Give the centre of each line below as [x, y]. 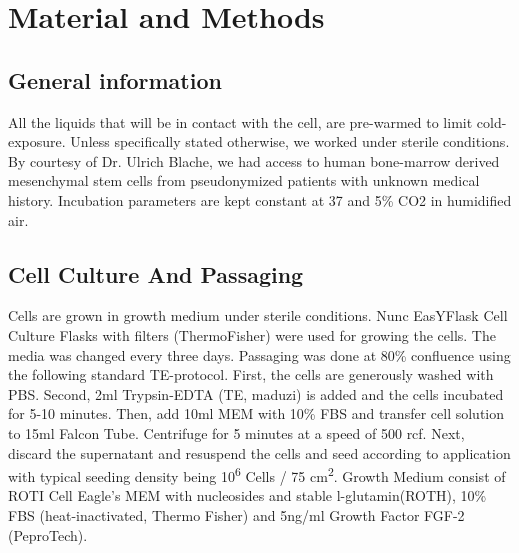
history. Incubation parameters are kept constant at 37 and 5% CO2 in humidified [260, 199]
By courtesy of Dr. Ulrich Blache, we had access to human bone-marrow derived [254, 160]
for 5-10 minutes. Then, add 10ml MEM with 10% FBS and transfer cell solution [256, 413]
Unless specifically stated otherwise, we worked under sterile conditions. [290, 141]
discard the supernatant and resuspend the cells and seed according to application [259, 452]
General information [115, 79]
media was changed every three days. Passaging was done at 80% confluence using [259, 354]
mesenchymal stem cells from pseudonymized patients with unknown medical [244, 180]
